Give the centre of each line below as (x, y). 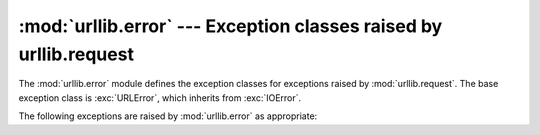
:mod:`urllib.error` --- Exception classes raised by (230, 26)
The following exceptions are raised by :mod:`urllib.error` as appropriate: (168, 116)
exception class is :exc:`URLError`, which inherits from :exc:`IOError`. (160, 97)
